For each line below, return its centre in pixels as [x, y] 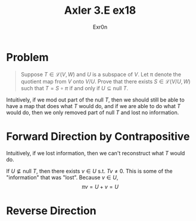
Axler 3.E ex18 [100, 10]
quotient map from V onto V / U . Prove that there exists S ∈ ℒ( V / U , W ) [105, 81]
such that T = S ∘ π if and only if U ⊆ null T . [74, 88]
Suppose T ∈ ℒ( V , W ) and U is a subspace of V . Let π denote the [101, 74]
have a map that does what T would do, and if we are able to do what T [93, 106]
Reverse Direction [51, 211]
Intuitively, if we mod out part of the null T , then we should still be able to [95, 100]
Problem [27, 57]
